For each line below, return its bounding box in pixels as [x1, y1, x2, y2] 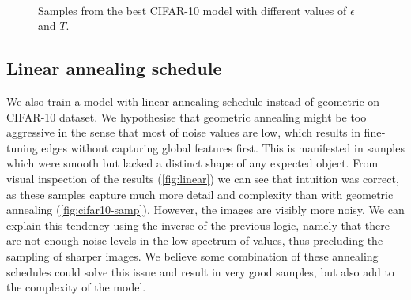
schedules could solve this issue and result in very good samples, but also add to [6, 263, 394, 279]
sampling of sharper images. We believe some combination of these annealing [6, 247, 379, 264]
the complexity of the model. [6, 279, 146, 295]
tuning [6, 139, 38, 156]
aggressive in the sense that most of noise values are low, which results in [6, 124, 360, 141]
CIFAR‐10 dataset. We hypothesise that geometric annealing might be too [6, 108, 367, 125]
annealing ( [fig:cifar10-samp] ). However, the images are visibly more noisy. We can [6, 201, 405, 218]
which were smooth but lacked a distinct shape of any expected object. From [6, 155, 379, 171]
